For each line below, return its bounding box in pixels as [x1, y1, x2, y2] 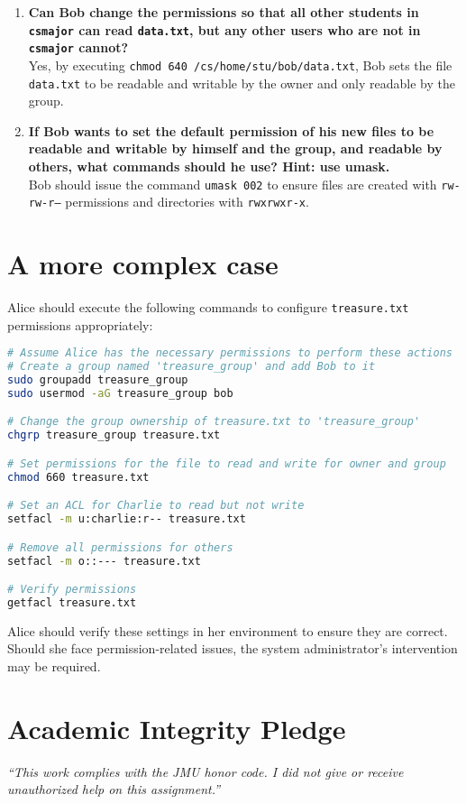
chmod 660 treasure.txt [7, 470, 150, 484]
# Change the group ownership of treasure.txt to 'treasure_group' [7, 415, 421, 429]
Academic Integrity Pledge [7, 709, 346, 746]
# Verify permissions [7, 583, 137, 596]
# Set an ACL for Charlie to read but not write [7, 499, 305, 513]
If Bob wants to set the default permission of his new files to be [28, 121, 434, 140]
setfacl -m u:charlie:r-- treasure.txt [7, 513, 246, 526]
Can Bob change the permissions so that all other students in [28, 3, 419, 21]
